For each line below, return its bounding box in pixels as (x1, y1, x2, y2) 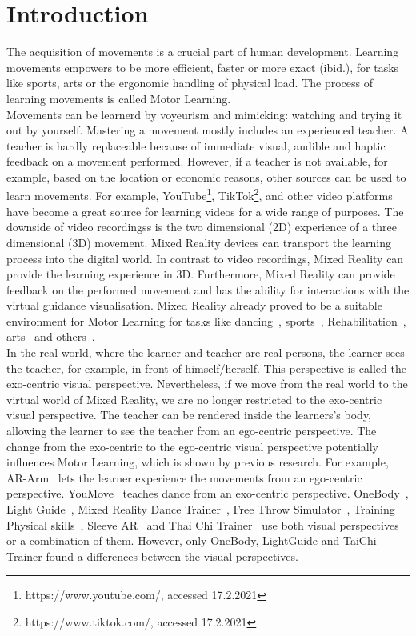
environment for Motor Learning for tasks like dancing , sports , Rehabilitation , (6, 312, 406, 329)
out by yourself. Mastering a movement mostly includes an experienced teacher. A (6, 122, 409, 138)
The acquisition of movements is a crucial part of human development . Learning (6, 43, 399, 60)
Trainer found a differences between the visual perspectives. (6, 547, 298, 564)
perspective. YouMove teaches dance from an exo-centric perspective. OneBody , (6, 485, 409, 502)
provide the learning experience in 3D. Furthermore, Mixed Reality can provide (6, 266, 395, 282)
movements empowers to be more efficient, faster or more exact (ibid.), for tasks (6, 58, 399, 75)
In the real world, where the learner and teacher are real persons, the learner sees (6, 344, 405, 361)
